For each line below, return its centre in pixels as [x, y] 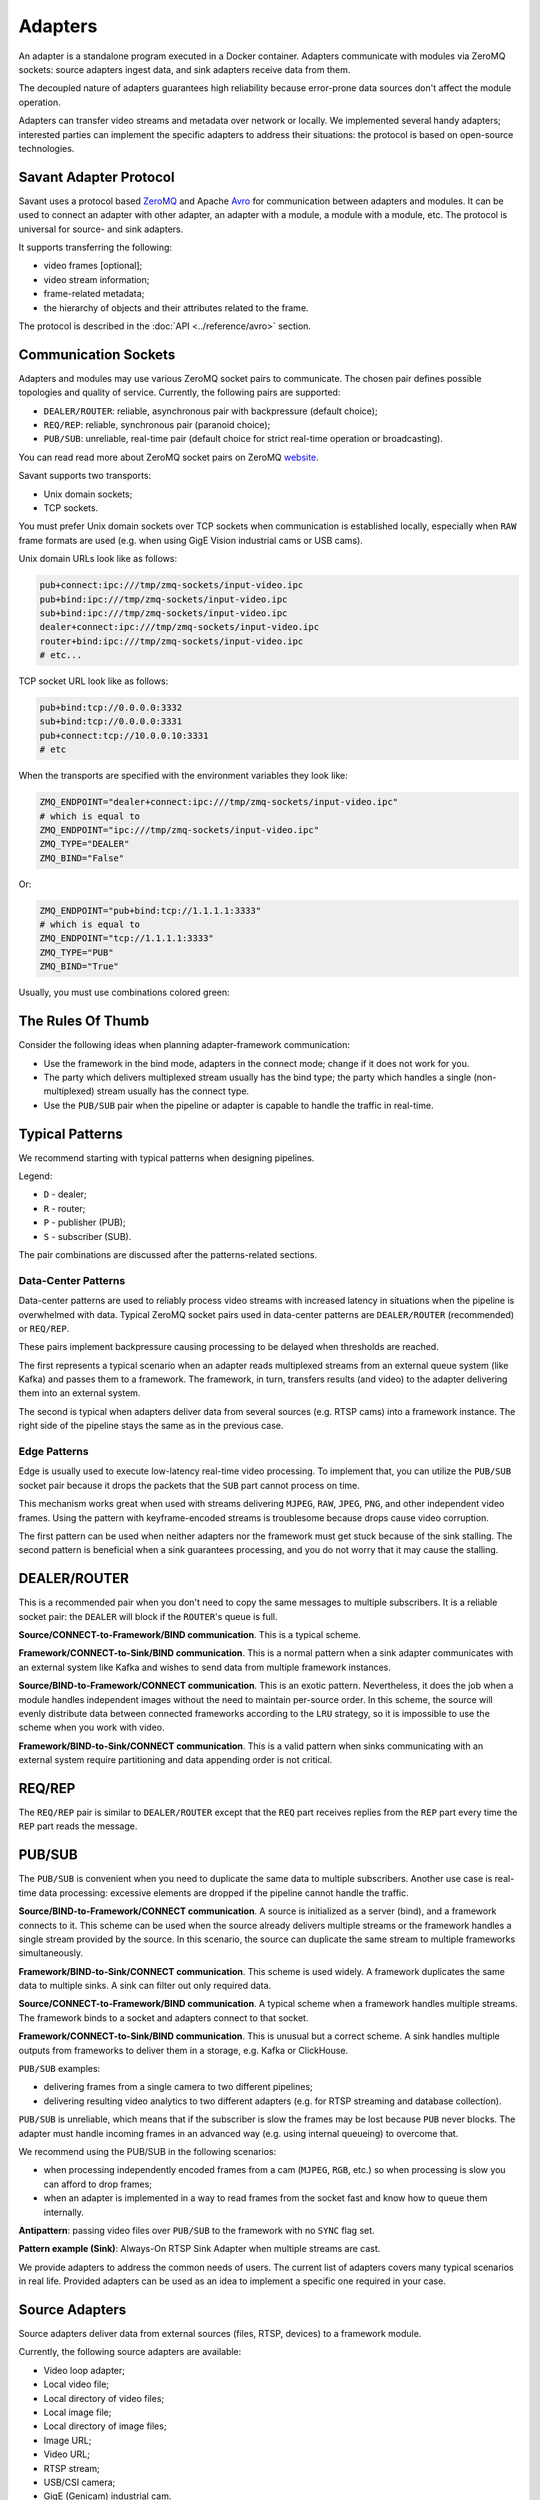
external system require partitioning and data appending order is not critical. [175, 1760]
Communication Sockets [97, 354]
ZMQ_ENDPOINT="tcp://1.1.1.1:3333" [126, 938]
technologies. [46, 148]
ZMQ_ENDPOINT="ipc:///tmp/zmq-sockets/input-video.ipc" [179, 829]
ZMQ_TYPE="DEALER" [84, 844]
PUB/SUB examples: [59, 2069]
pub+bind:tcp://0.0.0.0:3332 [111, 708]
